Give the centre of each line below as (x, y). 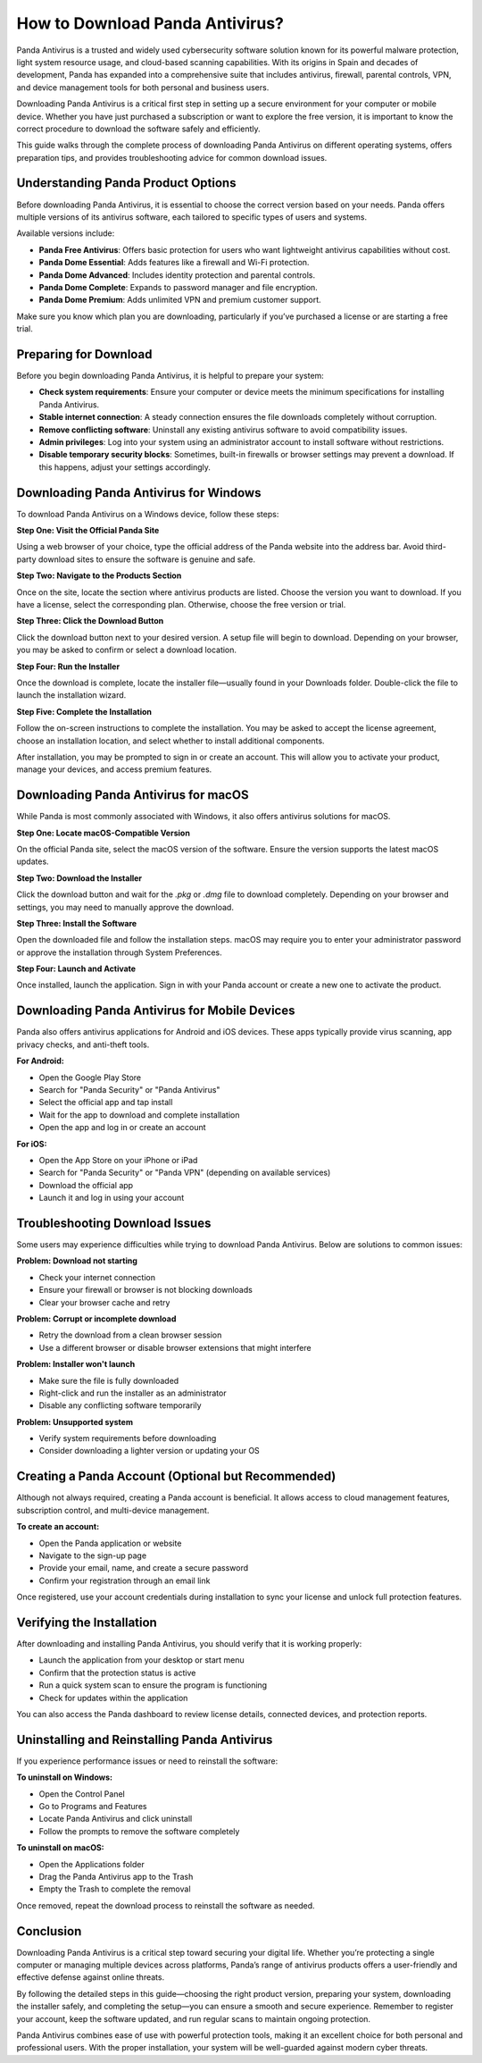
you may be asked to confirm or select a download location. (126, 650)
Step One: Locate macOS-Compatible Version (104, 833)
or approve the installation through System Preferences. (119, 952)
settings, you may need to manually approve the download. (125, 907)
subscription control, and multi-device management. (113, 1510)
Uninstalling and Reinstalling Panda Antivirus (145, 1739)
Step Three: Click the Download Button (90, 621)
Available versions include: (66, 233)
